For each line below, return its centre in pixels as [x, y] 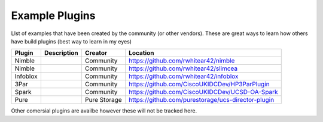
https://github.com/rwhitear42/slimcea [183, 68]
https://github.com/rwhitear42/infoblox [184, 76]
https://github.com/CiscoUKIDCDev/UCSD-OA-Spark [203, 92]
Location [142, 53]
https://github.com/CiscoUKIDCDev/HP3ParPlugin [199, 85]
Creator [96, 53]
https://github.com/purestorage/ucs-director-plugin [202, 100]
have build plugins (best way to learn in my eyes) [71, 41]
